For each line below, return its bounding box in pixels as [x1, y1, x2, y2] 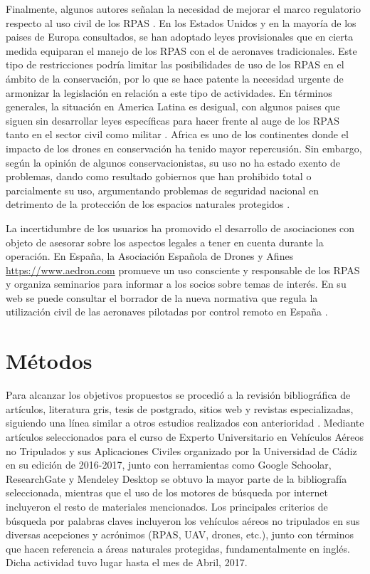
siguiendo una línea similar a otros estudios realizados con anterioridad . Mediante [6, 415, 364, 430]
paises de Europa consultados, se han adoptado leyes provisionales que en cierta [6, 29, 354, 44]
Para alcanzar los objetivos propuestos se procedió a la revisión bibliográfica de [6, 387, 351, 402]
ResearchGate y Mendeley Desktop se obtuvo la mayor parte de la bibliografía [6, 471, 347, 486]
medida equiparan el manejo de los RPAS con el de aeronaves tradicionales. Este [6, 43, 357, 58]
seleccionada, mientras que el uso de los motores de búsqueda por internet [6, 485, 328, 500]
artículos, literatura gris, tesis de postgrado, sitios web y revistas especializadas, [6, 401, 354, 416]
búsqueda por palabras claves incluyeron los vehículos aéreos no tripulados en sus [6, 513, 360, 528]
